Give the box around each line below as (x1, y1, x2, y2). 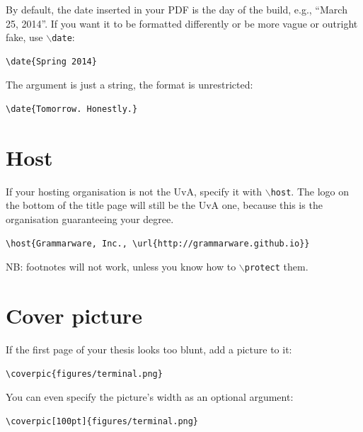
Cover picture (6, 301, 142, 330)
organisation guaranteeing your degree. (6, 212, 174, 226)
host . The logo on (270, 183, 350, 198)
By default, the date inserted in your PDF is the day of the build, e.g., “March (6, 2, 347, 16)
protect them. (244, 259, 309, 274)
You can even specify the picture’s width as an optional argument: (6, 390, 294, 404)
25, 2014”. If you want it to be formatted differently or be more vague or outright (6, 16, 358, 30)
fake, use (6, 30, 43, 45)
